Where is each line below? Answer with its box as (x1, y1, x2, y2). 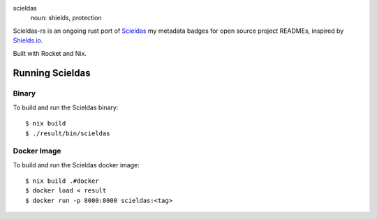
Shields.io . (13, 36, 43, 45)
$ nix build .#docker (25, 177, 99, 185)
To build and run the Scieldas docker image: (13, 160, 140, 169)
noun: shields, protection (30, 14, 102, 22)
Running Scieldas (13, 67, 91, 80)
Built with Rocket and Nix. (13, 49, 87, 57)
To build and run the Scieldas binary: (13, 103, 119, 112)
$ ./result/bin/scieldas (25, 129, 110, 137)
